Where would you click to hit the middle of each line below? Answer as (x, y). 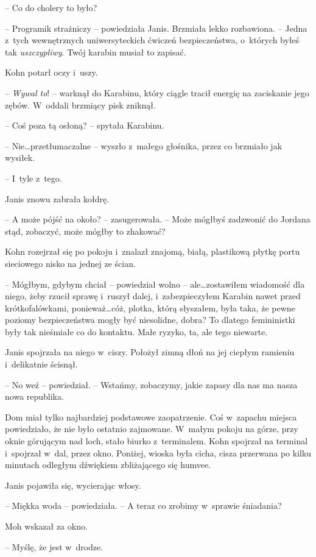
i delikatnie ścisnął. (41, 364)
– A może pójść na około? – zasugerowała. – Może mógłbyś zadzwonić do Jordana (158, 219)
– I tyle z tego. (33, 178)
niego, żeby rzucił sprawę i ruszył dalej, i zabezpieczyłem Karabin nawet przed (153, 296)
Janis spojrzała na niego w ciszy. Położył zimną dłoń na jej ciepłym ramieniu (150, 352)
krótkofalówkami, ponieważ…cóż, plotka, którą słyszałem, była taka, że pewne (150, 307)
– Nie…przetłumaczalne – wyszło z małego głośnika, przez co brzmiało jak (144, 145)
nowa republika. (34, 396)
